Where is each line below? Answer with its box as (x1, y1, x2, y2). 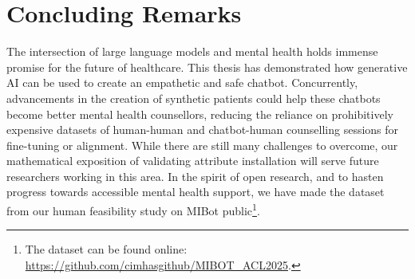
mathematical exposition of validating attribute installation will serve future (6, 152, 379, 169)
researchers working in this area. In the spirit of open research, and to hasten (6, 167, 384, 184)
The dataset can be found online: (25, 241, 188, 257)
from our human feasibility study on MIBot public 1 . (6, 200, 260, 218)
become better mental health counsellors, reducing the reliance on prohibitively (6, 105, 393, 122)
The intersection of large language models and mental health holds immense (6, 43, 378, 60)
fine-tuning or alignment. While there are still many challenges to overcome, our (6, 136, 398, 153)
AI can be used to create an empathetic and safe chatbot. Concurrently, (6, 74, 358, 91)
